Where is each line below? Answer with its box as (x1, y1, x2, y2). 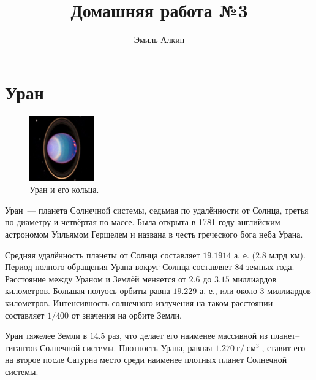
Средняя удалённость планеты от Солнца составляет (5, 248, 200, 261)
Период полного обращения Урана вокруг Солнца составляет (5, 260, 232, 273)
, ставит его (261, 341, 306, 354)
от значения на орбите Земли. (71, 308, 182, 321)
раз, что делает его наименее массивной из (108, 329, 268, 342)
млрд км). (269, 248, 306, 261)
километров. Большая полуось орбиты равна (5, 284, 170, 297)
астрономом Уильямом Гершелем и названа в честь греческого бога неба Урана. (5, 228, 303, 241)
